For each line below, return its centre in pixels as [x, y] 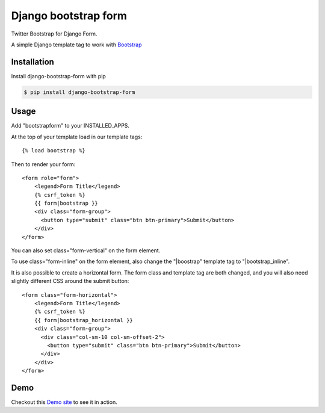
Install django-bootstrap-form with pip [59, 76]
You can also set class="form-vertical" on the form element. [86, 250]
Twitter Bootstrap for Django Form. [54, 34]
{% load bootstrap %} [54, 151]
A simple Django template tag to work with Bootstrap [76, 45]
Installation [32, 62]
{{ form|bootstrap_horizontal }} [84, 320]
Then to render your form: [43, 164]
